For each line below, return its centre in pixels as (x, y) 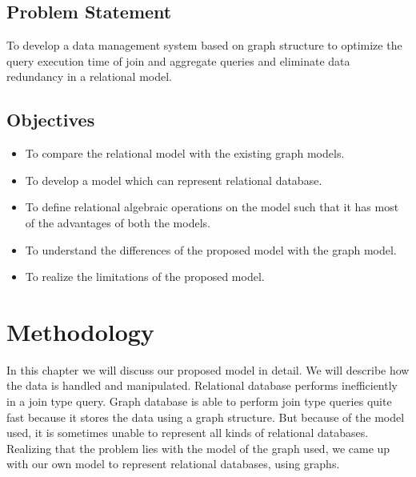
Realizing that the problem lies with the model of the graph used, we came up (198, 448)
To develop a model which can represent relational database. (174, 180)
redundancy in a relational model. (90, 76)
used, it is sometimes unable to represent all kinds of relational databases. (188, 433)
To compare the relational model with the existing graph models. (185, 153)
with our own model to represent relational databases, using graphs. (173, 464)
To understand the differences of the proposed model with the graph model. (211, 249)
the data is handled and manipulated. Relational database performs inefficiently (202, 385)
